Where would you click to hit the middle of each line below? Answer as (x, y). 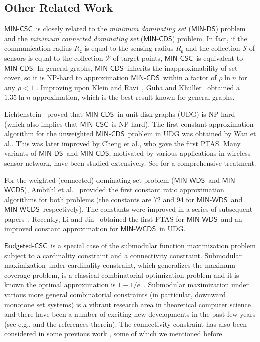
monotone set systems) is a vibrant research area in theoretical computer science (128, 304)
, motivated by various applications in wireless (180, 153)
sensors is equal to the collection (54, 57)
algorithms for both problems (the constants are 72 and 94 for (99, 199)
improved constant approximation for (61, 229)
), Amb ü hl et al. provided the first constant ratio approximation (124, 190)
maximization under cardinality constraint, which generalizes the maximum (120, 265)
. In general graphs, (63, 67)
